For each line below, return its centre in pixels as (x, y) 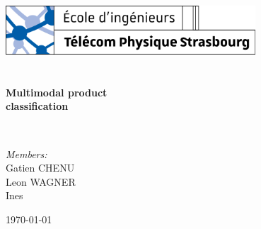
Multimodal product (57, 92)
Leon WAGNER (41, 181)
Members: (27, 153)
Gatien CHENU (40, 168)
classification (37, 106)
